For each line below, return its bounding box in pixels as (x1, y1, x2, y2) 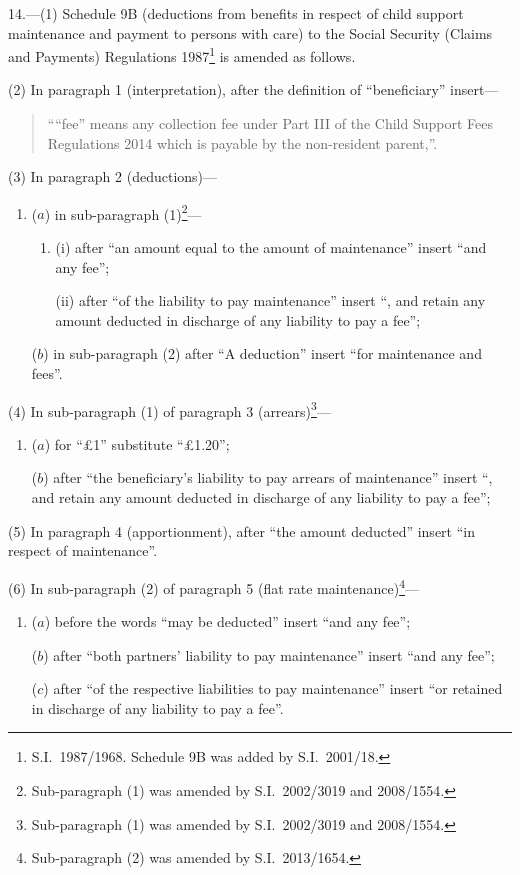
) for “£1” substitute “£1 (44, 433, 202, 454)
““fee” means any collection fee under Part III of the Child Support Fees (47, 113, 493, 134)
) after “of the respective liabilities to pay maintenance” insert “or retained (43, 678, 503, 699)
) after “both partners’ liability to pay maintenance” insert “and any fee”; (43, 644, 495, 665)
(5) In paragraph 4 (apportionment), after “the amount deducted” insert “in (8, 520, 475, 541)
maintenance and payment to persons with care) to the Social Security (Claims (8, 22, 493, 43)
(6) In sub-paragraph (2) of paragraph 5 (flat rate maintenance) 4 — (8, 574, 419, 598)
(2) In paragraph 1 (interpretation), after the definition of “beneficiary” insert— (8, 79, 499, 100)
